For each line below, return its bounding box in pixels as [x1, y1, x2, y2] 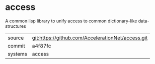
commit [7, 42, 25, 49]
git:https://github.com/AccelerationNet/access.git [32, 34, 148, 41]
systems [7, 50, 27, 57]
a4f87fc [32, 42, 51, 49]
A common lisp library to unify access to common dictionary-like [5, 18, 138, 24]
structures [5, 23, 26, 29]
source [7, 34, 24, 41]
